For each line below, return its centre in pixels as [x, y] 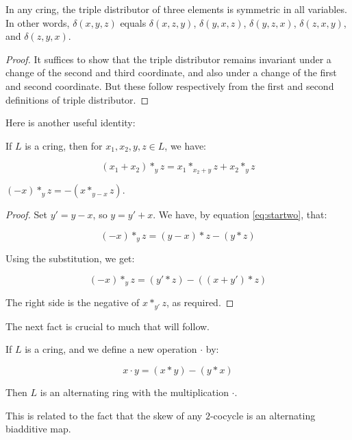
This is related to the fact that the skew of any [104, 415]
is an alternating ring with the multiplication [134, 392]
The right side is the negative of [73, 302]
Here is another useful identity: [71, 123]
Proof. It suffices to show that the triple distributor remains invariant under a [168, 59]
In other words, [38, 22]
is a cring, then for [64, 145]
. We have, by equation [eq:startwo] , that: [240, 215]
